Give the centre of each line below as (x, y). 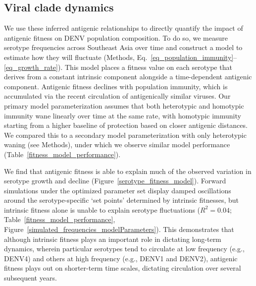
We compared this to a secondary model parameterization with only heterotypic (125, 135)
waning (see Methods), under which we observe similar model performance (117, 144)
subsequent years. (30, 278)
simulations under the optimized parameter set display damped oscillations (118, 190)
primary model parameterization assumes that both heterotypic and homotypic (124, 105)
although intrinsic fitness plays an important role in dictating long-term (113, 239)
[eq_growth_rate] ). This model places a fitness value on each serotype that (118, 67)
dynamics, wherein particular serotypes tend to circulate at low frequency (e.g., (124, 249)
